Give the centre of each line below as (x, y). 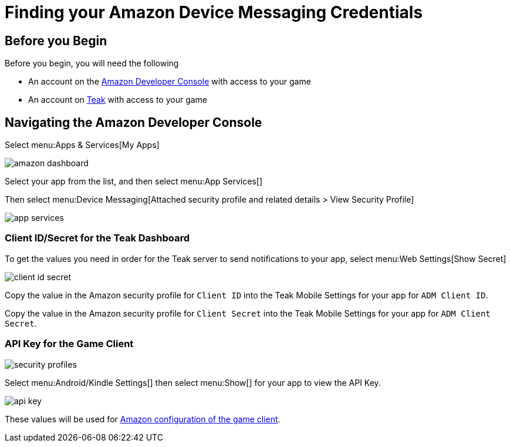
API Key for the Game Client (69, 344)
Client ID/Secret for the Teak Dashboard (97, 238)
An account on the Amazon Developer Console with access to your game (170, 82)
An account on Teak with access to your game (118, 100)
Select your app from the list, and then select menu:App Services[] (134, 182)
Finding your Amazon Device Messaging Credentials (214, 12)
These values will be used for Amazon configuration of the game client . (143, 419)
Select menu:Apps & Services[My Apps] (82, 145)
